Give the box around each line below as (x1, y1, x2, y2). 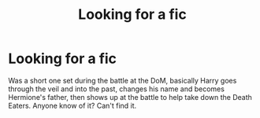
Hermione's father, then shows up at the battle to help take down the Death (8, 92, 252, 101)
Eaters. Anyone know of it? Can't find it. (8, 101, 137, 110)
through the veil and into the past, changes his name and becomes (8, 84, 225, 94)
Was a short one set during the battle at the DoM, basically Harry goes (8, 76, 237, 85)
